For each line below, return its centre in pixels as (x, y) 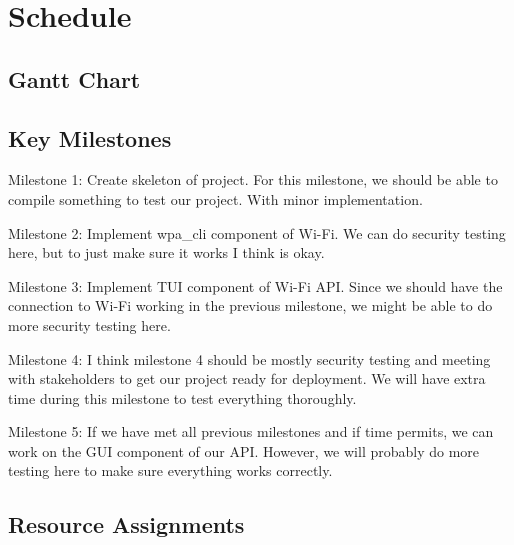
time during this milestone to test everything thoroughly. (182, 397)
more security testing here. (89, 324)
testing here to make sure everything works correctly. (170, 470)
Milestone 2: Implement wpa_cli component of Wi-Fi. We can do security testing (257, 232)
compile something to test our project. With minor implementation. (215, 198)
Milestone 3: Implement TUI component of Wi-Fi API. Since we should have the (255, 285)
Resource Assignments (126, 524)
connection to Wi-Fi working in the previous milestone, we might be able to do (250, 305)
